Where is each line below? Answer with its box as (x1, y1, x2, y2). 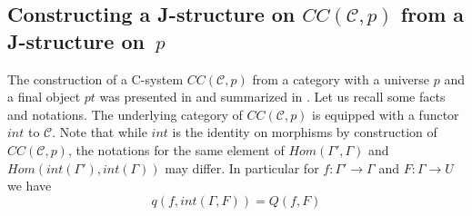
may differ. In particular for (165, 158, 319, 177)
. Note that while (52, 123, 147, 142)
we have (7, 176, 52, 195)
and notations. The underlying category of (7, 104, 243, 123)
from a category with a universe (252, 69, 430, 88)
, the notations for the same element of (67, 140, 285, 159)
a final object (7, 87, 81, 106)
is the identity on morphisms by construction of (172, 123, 437, 142)
